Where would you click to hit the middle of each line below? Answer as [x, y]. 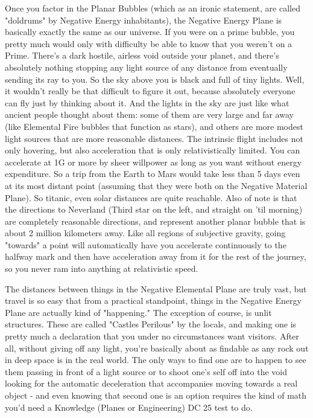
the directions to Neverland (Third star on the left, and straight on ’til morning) [154, 209]
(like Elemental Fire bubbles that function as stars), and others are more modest [154, 126]
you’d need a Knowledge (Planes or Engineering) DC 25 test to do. [129, 407]
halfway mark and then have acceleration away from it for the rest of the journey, [156, 256]
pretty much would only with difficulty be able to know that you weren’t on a [149, 43]
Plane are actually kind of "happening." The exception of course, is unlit [138, 312]
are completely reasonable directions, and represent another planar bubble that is [155, 221]
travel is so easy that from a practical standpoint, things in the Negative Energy [153, 301]
